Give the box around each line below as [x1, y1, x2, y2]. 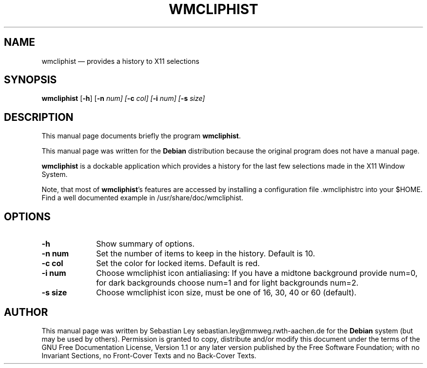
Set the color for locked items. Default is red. [96, 258, 260, 269]
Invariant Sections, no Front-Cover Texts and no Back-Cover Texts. [41, 351, 256, 360]
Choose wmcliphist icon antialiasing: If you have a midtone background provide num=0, [96, 268, 418, 278]
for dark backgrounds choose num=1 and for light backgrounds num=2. [96, 278, 359, 288]
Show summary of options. [96, 239, 195, 249]
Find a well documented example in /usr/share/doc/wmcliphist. [41, 194, 244, 202]
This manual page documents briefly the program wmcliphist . [41, 132, 241, 140]
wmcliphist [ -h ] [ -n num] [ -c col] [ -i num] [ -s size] [41, 94, 205, 103]
